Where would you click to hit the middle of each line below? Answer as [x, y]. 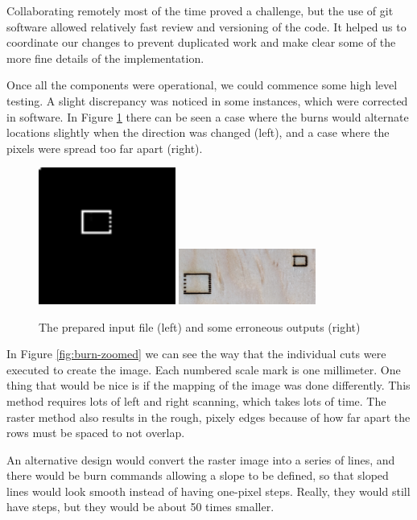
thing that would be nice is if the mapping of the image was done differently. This [208, 385]
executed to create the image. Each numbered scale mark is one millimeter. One [204, 369]
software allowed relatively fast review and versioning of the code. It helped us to [206, 26]
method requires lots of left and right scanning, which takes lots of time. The [196, 400]
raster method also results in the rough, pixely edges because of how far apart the [208, 417]
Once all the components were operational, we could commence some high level [202, 85]
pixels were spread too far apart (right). [105, 148]
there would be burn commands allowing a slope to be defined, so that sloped [198, 475]
